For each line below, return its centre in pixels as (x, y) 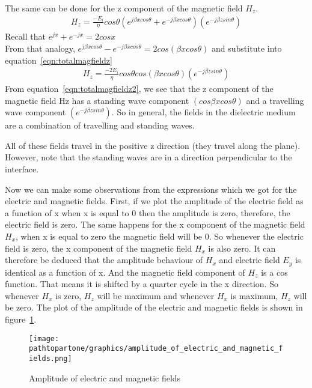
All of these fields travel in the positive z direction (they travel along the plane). (153, 145)
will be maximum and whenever (156, 295)
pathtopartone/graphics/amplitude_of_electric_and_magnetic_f (156, 349)
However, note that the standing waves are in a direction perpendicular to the (148, 157)
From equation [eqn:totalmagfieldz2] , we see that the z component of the (139, 89)
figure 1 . (21, 319)
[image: (44, 338)
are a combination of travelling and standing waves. (100, 125)
